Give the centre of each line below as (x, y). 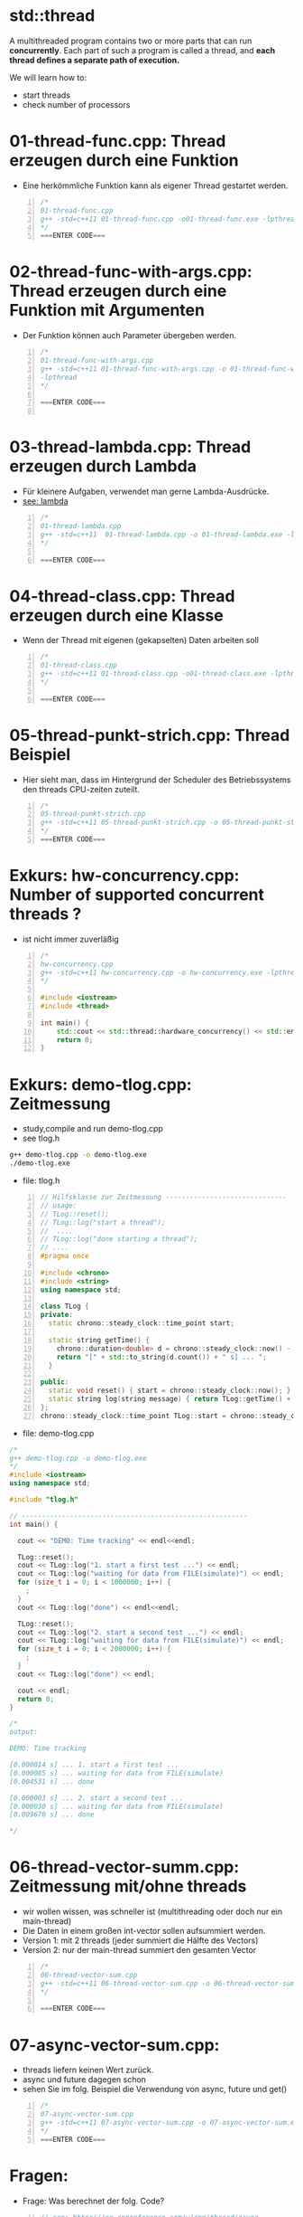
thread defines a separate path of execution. (95, 60)
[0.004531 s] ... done (52, 1781)
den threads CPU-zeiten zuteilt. (81, 789)
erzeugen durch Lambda (103, 466)
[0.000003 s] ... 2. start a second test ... (96, 1798)
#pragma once (64, 1256)
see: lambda (46, 501)
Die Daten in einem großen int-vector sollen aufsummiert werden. (144, 1931)
